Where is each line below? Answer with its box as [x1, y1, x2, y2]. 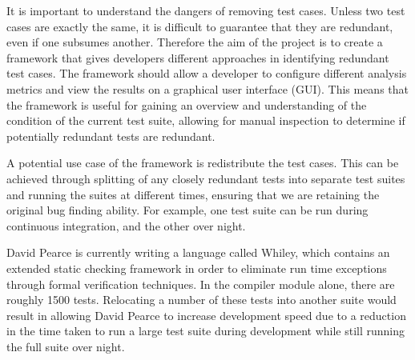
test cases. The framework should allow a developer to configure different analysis [6, 65, 407, 82]
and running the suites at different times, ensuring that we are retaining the [6, 186, 380, 202]
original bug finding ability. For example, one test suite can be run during [6, 202, 369, 218]
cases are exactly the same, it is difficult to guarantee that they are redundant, [6, 18, 393, 34]
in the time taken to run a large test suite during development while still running [6, 322, 405, 339]
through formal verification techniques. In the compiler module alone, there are [6, 275, 395, 292]
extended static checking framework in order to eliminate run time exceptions [6, 259, 387, 276]
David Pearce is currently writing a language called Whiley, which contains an [6, 244, 390, 261]
